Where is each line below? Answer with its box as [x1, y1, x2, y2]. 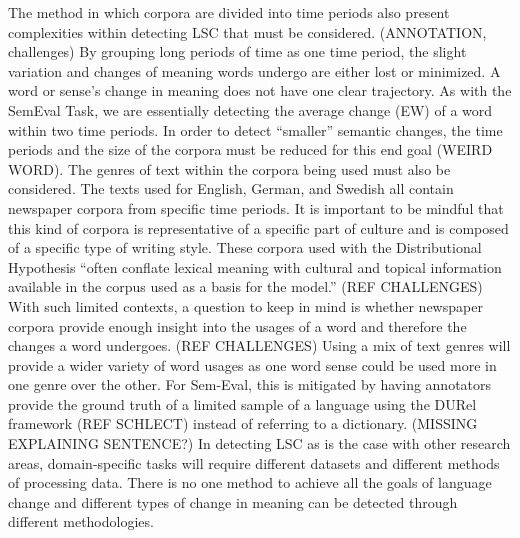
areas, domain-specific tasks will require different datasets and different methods [8, 452, 500, 473]
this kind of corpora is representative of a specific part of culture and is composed [8, 217, 509, 238]
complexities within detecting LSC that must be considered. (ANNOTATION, [8, 21, 487, 42]
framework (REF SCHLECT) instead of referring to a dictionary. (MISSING [8, 413, 478, 434]
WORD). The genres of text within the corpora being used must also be [8, 158, 451, 179]
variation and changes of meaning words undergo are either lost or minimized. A [8, 60, 501, 81]
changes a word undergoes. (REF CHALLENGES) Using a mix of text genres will [8, 335, 511, 356]
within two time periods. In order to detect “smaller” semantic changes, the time [8, 119, 503, 140]
